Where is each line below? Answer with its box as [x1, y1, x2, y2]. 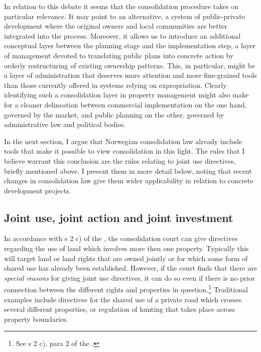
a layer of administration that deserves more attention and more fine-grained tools [4, 70, 257, 80]
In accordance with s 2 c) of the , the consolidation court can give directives [4, 233, 238, 244]
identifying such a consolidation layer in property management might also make [4, 89, 249, 100]
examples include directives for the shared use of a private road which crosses [4, 294, 242, 304]
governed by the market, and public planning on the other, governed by [4, 109, 224, 120]
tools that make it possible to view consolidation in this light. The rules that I [4, 146, 245, 156]
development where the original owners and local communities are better [4, 21, 227, 31]
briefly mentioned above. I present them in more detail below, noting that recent [4, 165, 252, 176]
